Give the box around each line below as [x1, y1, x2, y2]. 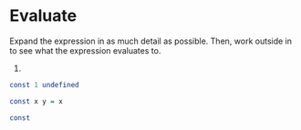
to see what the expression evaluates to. [9, 45, 161, 55]
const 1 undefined [9, 80, 79, 89]
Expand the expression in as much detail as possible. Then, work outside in [9, 35, 292, 46]
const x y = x [9, 96, 64, 105]
